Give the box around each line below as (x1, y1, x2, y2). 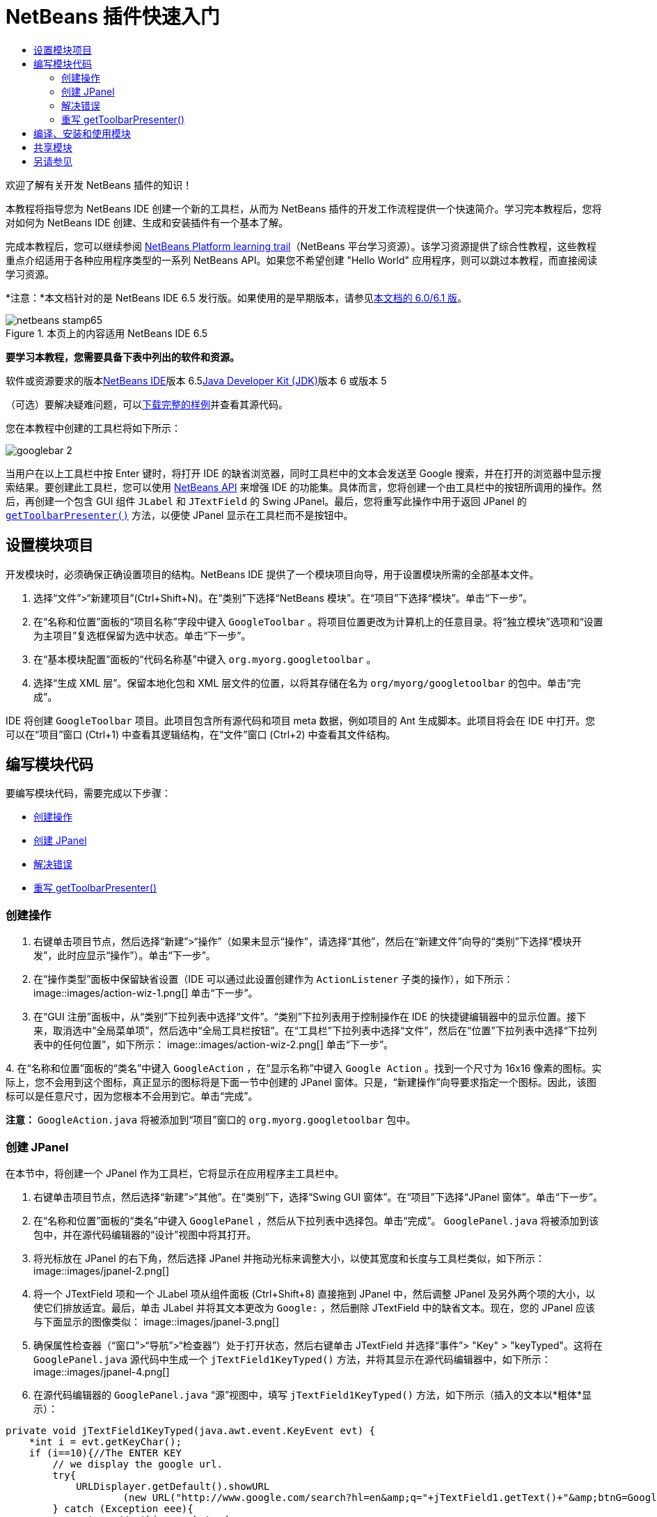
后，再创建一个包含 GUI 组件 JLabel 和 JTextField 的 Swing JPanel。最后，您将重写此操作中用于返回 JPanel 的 (6, 495, 527, 507)
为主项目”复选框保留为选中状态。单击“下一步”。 (33, 629, 251, 641)
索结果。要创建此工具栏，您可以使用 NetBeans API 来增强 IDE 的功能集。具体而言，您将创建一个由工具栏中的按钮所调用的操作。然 (6, 481, 602, 493)
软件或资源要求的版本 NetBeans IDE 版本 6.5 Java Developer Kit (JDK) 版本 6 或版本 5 (6, 374, 387, 387)
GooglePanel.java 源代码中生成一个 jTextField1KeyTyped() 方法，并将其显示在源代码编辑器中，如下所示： (33, 1353, 551, 1365)
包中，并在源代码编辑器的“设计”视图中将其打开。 (33, 1228, 257, 1240)
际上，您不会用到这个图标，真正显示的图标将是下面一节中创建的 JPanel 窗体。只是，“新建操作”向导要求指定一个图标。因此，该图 (6, 1076, 596, 1089)
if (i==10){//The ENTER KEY (29, 1447, 182, 1458)
